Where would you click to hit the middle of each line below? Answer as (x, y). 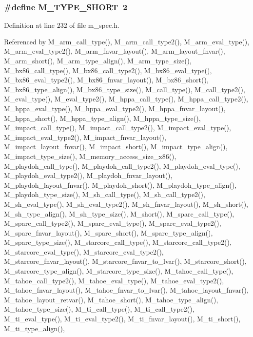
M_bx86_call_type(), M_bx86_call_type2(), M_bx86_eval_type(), (108, 70)
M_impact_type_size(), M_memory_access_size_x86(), (90, 156)
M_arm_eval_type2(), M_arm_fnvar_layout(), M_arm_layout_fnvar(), (115, 51)
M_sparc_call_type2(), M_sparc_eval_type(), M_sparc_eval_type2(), (113, 223)
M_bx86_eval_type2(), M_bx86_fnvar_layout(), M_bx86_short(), (106, 80)
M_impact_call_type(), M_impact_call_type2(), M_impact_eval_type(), (117, 128)
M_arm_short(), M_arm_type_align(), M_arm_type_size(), (98, 60)
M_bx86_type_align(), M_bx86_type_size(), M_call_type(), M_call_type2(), (125, 89)
